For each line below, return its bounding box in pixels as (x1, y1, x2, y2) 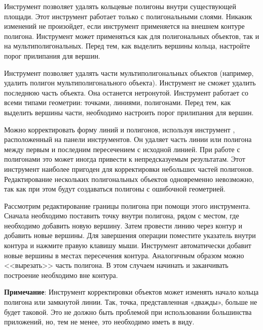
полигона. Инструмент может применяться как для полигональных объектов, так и (4, 30, 259, 41)
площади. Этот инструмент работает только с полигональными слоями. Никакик (4, 11, 252, 21)
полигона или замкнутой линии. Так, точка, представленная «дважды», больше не (4, 297, 257, 307)
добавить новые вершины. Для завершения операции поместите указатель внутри (4, 230, 256, 241)
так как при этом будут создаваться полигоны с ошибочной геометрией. (4, 183, 226, 194)
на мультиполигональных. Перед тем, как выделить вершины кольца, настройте (4, 40, 250, 51)
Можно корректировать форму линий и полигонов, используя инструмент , (4, 124, 235, 134)
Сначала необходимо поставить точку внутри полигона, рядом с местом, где (4, 210, 239, 221)
